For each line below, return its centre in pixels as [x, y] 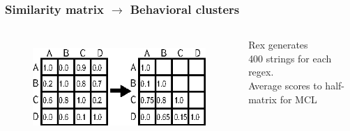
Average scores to [285, 85]
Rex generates [278, 45]
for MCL [298, 99]
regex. [261, 72]
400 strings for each [290, 58]
